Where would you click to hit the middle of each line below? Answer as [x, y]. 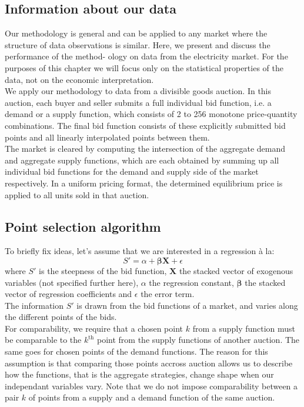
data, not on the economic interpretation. [79, 79]
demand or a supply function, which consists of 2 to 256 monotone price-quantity [151, 114]
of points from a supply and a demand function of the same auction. [152, 397]
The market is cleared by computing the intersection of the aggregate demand [145, 149]
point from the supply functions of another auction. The [198, 340]
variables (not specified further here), [72, 282]
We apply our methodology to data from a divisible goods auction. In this [138, 91]
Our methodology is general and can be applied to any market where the [136, 33]
